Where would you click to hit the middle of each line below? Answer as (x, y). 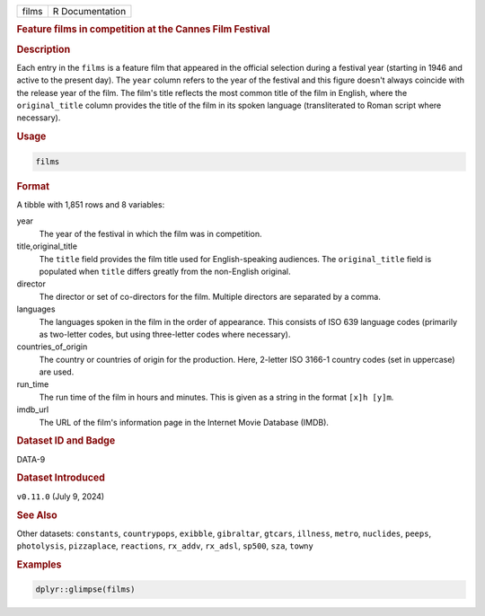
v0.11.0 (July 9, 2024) (61, 496)
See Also (37, 515)
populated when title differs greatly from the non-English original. (165, 271)
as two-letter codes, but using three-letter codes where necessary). (165, 334)
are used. (57, 372)
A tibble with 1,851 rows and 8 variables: (91, 204)
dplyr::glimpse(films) (85, 590)
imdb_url (33, 409)
